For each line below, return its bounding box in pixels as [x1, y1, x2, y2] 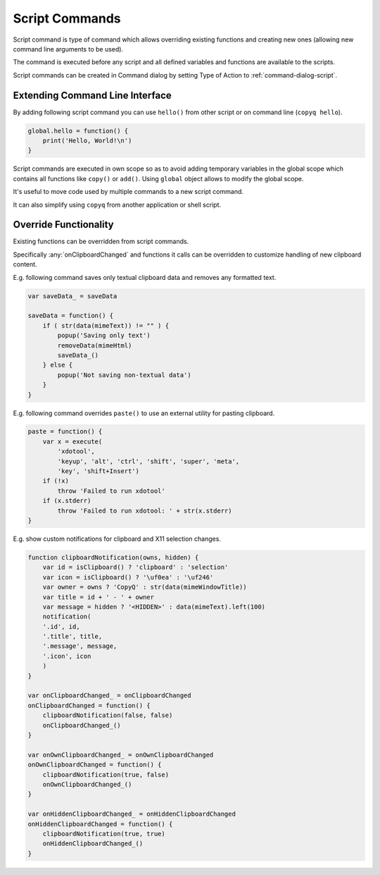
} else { [42, 361, 73, 369]
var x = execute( [42, 437, 103, 446]
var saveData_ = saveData [27, 292, 118, 300]
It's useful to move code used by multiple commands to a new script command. [13, 188, 244, 196]
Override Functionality [13, 219, 114, 231]
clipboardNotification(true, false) [42, 771, 169, 778]
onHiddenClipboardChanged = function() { [27, 820, 173, 828]
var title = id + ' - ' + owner [42, 593, 155, 601]
